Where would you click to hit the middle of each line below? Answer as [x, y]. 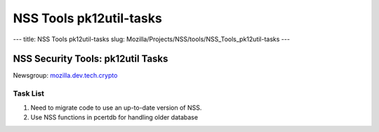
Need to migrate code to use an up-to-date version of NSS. [116, 108]
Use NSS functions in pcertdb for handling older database [114, 117]
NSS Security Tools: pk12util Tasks [91, 59]
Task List [29, 94]
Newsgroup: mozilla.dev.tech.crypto [65, 75]
